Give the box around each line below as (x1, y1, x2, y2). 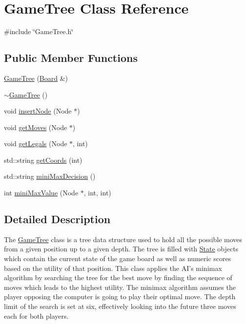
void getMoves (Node (4, 122, 67, 132)
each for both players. (4, 310, 69, 321)
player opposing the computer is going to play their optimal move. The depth (4, 291, 236, 302)
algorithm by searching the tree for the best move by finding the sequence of (4, 272, 232, 283)
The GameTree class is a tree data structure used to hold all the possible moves (4, 234, 243, 244)
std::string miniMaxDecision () (4, 171, 96, 181)
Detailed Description (4, 211, 111, 227)
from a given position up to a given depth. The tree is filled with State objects (4, 244, 239, 254)
